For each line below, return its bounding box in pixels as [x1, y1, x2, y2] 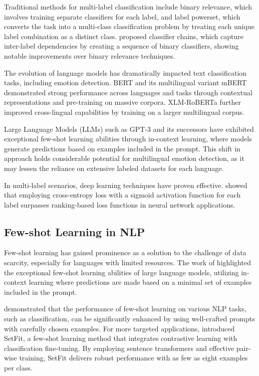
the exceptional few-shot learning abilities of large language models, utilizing [4, 267, 239, 277]
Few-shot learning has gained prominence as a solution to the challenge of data [4, 247, 246, 258]
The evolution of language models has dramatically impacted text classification [4, 67, 247, 78]
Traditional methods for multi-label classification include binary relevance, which [4, 2, 252, 12]
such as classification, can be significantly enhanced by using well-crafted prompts [4, 313, 255, 324]
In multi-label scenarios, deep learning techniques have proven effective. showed [4, 179, 247, 190]
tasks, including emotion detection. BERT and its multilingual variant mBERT [4, 77, 247, 88]
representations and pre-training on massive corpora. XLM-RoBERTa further [4, 97, 241, 107]
